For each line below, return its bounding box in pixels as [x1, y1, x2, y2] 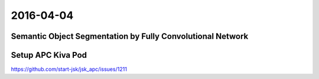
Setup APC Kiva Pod [11, 50, 87, 60]
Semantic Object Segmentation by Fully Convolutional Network [11, 31, 249, 41]
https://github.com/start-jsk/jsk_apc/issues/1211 [11, 65, 127, 73]
